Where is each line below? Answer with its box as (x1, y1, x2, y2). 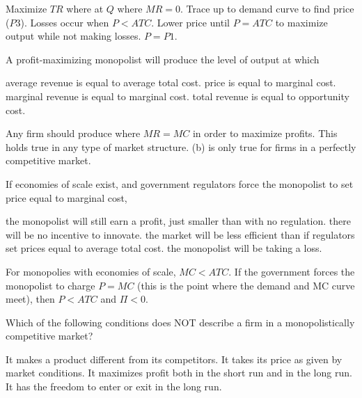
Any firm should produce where (6, 126, 141, 141)
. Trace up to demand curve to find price (180, 1, 354, 15)
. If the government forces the (228, 264, 355, 278)
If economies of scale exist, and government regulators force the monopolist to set (6, 176, 354, 191)
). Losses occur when (20, 15, 109, 29)
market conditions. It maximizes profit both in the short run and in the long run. (6, 365, 352, 380)
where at (66, 1, 104, 15)
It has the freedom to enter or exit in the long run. (6, 379, 222, 394)
